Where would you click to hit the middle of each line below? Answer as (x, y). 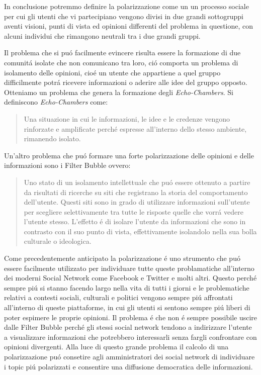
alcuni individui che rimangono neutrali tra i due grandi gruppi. (102, 35)
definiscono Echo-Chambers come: (56, 102)
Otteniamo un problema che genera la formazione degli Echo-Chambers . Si (119, 92)
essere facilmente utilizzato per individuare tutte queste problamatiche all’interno (129, 268)
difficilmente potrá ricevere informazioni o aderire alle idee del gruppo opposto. (126, 82)
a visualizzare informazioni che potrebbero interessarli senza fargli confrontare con (130, 337)
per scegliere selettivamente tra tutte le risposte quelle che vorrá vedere (134, 211)
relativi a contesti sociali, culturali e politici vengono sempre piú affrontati (118, 297)
